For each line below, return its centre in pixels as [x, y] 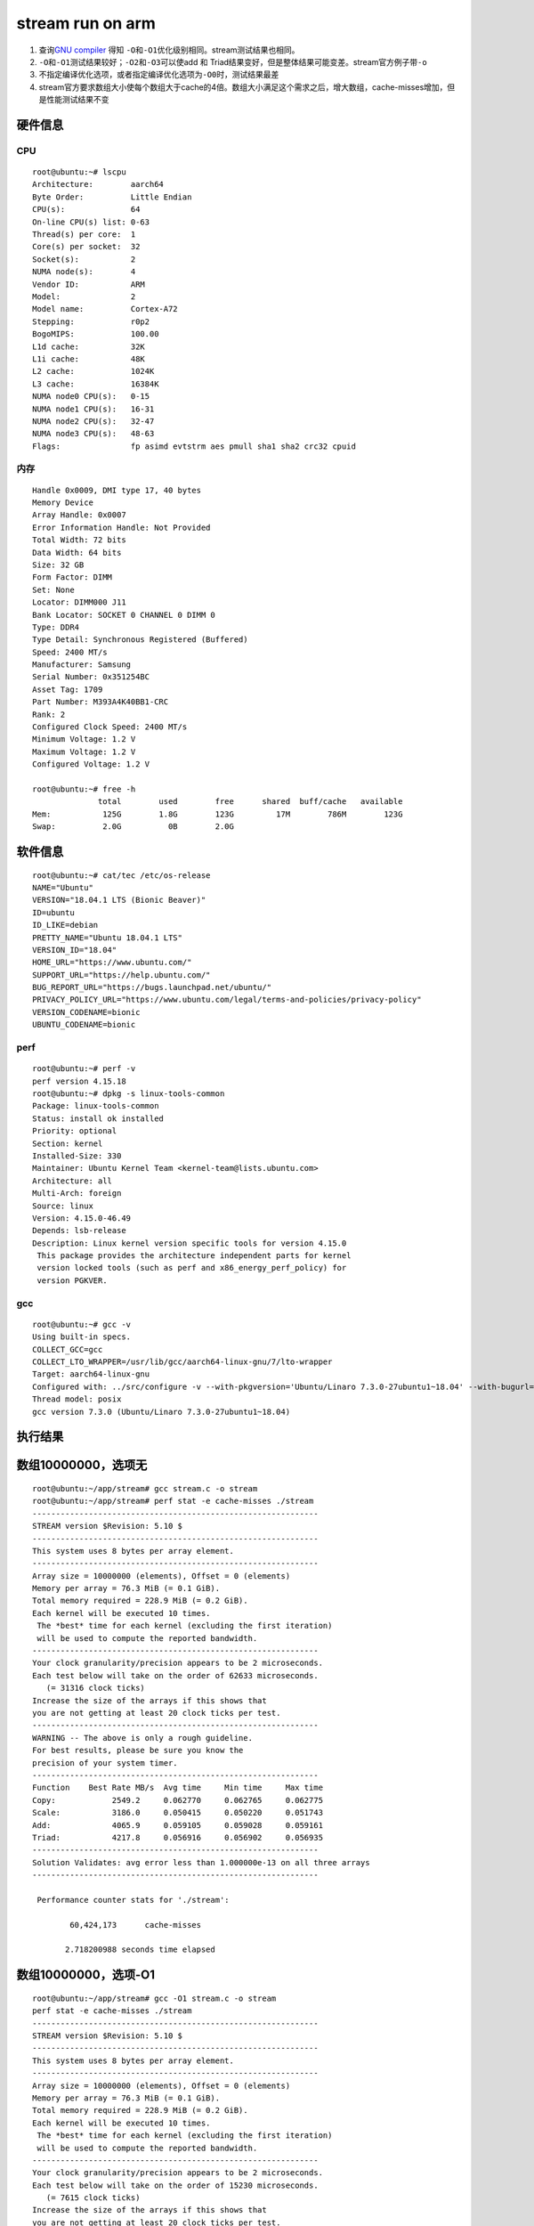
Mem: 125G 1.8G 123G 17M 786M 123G [218, 814]
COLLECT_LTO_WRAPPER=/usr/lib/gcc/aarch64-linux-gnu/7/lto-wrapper [182, 1361]
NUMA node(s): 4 [84, 272]
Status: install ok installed [98, 1118]
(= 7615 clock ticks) [93, 2198]
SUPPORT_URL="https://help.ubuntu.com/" [121, 975]
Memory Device [63, 503]
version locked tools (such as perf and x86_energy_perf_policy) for [192, 1268]
